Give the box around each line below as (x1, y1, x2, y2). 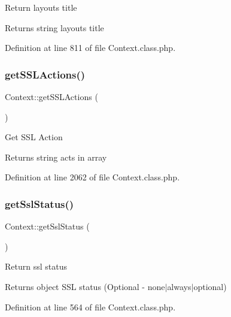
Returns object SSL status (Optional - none (5, 280, 165, 292)
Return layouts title (5, 1, 77, 13)
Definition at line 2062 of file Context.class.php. (5, 171, 180, 183)
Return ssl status (5, 260, 67, 273)
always (167, 280, 192, 292)
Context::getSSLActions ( (5, 90, 98, 102)
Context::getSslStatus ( (5, 220, 90, 233)
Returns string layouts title (5, 21, 104, 34)
